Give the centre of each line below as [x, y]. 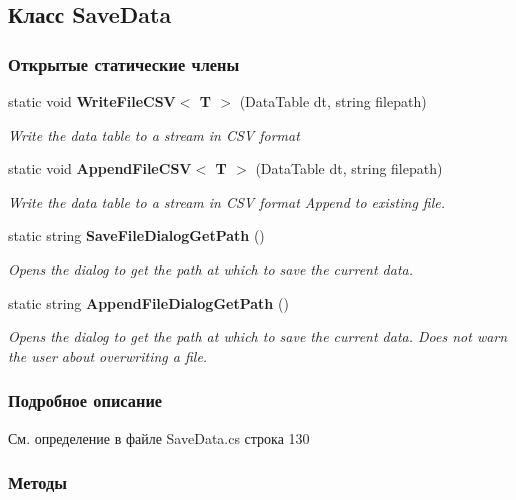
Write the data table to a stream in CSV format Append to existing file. [227, 201]
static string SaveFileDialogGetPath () [136, 235]
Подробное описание [85, 400]
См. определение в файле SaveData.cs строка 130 [159, 437]
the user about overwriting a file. [108, 355]
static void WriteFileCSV [92, 101]
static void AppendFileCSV [100, 168]
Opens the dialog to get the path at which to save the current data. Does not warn [258, 336]
